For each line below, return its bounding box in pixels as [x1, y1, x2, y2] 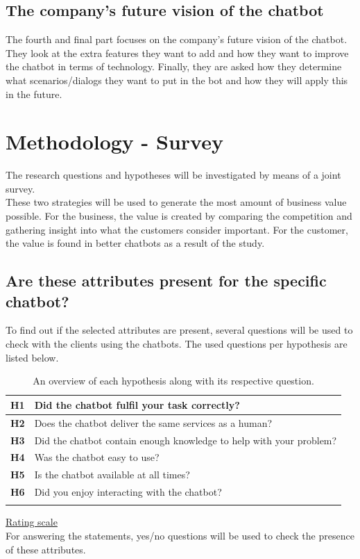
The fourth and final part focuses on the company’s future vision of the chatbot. [6, 32, 348, 47]
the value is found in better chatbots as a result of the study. [6, 236, 265, 250]
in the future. [6, 86, 62, 101]
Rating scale [6, 515, 58, 529]
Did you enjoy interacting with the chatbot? [34, 485, 222, 499]
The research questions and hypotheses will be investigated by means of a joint [6, 168, 341, 182]
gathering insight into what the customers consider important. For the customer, [6, 222, 348, 236]
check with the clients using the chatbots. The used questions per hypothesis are [6, 337, 348, 351]
